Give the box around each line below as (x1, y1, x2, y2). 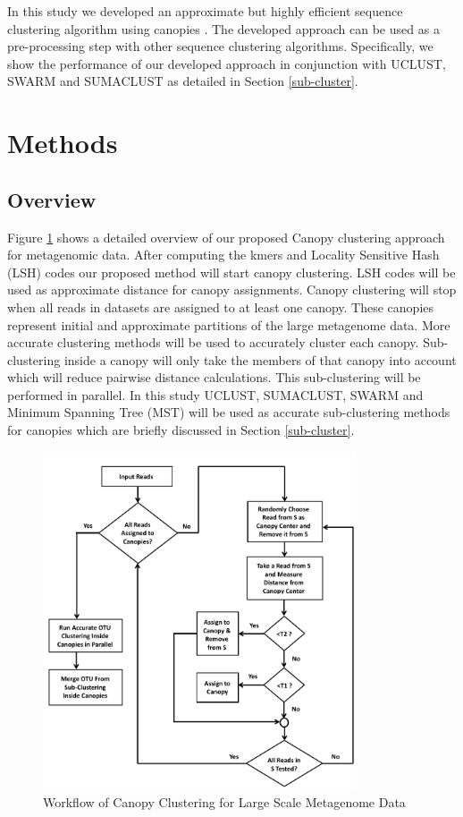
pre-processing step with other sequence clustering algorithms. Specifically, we (7, 37, 434, 55)
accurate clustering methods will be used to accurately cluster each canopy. (7, 333, 419, 352)
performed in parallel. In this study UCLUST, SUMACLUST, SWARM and (7, 385, 424, 404)
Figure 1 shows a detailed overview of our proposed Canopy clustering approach (7, 227, 445, 246)
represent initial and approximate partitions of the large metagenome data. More (7, 315, 450, 334)
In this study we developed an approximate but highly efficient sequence (7, 2, 403, 20)
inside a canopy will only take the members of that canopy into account (63, 350, 457, 369)
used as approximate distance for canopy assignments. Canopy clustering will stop (7, 280, 457, 299)
